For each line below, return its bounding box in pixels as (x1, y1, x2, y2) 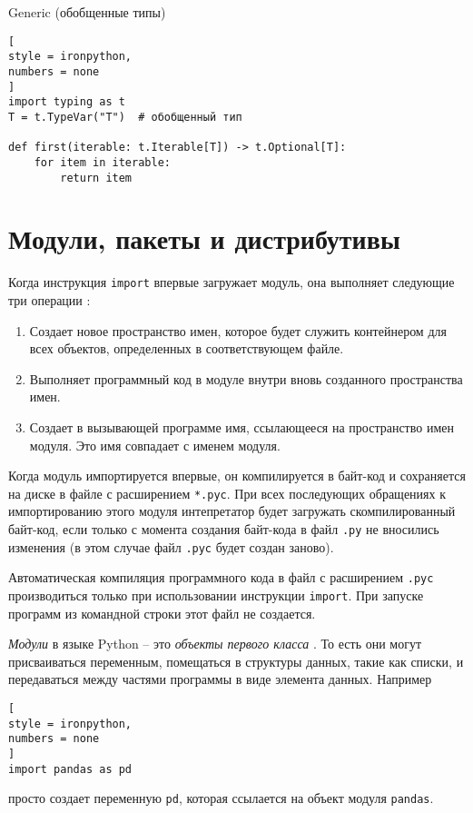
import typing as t (8, 95, 125, 109)
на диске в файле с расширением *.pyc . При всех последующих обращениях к (8, 483, 446, 502)
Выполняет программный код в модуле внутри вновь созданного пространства (29, 369, 463, 388)
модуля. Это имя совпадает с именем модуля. (29, 435, 281, 454)
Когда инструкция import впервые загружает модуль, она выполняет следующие (8, 273, 455, 292)
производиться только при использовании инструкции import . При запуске (8, 585, 424, 604)
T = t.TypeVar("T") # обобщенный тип (8, 110, 242, 124)
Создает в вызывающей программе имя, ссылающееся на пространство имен (29, 417, 454, 436)
